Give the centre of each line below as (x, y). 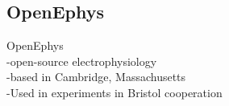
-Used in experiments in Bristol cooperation (114, 92)
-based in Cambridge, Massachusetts (96, 77)
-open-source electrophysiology (82, 61)
